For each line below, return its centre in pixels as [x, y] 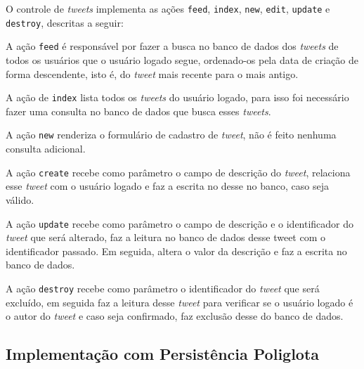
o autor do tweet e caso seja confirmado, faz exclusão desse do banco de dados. [175, 316]
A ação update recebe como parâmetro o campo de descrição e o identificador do [180, 223]
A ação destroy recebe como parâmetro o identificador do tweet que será [163, 288]
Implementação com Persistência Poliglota [163, 354]
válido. [20, 199]
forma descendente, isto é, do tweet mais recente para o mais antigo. [152, 73]
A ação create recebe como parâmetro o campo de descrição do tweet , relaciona [178, 172]
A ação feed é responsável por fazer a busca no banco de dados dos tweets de [172, 46]
